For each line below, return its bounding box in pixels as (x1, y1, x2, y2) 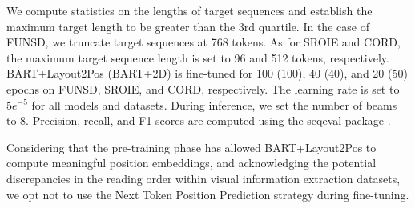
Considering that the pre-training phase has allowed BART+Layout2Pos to (6, 138, 377, 155)
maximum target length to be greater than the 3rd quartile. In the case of (6, 18, 369, 34)
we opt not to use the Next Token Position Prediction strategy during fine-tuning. (6, 186, 409, 202)
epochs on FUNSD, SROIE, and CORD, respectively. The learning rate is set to (6, 80, 400, 97)
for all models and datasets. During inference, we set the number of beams (31, 96, 397, 113)
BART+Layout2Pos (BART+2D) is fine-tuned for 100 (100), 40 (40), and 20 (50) (6, 65, 408, 82)
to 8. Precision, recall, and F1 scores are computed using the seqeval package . (6, 112, 391, 129)
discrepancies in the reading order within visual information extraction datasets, (6, 170, 401, 186)
